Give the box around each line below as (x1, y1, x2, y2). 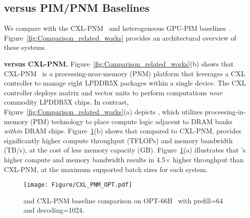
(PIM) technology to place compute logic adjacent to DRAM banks (30, 116, 232, 126)
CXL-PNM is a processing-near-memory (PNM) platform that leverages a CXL (4, 68, 246, 78)
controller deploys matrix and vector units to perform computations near (4, 87, 223, 97)
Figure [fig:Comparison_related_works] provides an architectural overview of (4, 32, 236, 43)
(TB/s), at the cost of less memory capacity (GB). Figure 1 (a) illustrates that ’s (4, 145, 246, 155)
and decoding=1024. (23, 205, 85, 215)
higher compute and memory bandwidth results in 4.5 (4, 154, 165, 164)
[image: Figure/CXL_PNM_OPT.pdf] (23, 181, 132, 189)
